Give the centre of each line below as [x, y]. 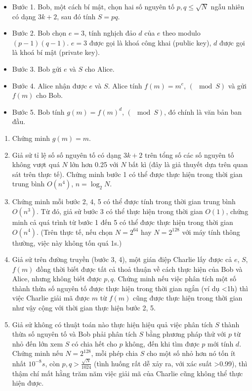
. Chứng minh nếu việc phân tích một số [175, 279]
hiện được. [28, 383]
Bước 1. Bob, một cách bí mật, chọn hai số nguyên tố [93, 6]
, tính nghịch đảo [110, 33]
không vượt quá [36, 164]
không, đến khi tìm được [162, 343]
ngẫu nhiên [228, 6]
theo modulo [182, 33]
